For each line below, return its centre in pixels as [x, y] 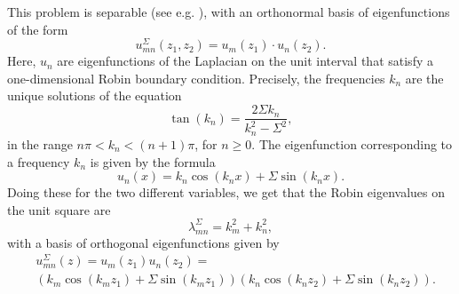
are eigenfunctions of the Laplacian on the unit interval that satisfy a [245, 61]
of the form [38, 29]
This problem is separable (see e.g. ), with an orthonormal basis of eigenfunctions [229, 12]
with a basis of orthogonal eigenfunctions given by [143, 242]
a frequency [39, 161]
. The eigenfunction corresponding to [352, 143]
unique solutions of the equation [95, 95]
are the [424, 78]
